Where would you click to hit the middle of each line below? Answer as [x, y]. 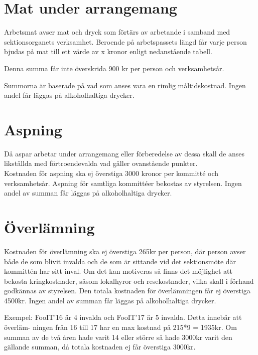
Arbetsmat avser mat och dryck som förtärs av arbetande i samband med [117, 32]
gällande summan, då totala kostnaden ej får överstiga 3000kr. [100, 347]
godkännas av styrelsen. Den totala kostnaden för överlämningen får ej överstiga [127, 291]
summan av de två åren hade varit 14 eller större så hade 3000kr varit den [118, 337]
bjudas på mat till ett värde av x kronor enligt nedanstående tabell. [108, 51]
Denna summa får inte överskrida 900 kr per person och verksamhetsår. [114, 68]
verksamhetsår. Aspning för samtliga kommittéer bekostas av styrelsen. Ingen [123, 183]
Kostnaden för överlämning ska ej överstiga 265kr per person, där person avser [125, 251]
